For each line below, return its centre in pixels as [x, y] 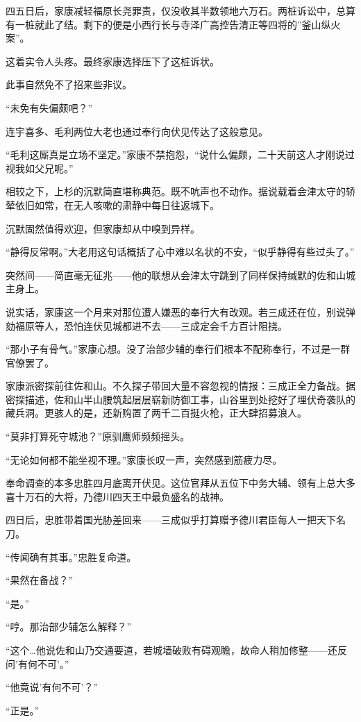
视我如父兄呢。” [40, 168]
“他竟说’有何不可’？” [52, 687]
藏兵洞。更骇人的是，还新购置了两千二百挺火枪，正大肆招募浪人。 [156, 413]
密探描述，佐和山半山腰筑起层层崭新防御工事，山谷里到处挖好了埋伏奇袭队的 [180, 399]
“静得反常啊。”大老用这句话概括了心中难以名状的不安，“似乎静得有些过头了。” [180, 252]
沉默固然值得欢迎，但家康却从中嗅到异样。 [103, 228]
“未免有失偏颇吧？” [49, 107]
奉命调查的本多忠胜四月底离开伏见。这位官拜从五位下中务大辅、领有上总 [171, 483]
